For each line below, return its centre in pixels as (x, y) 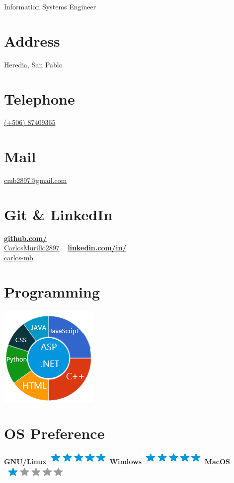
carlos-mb (19, 258)
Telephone (39, 98)
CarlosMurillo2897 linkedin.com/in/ (65, 248)
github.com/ (26, 238)
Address (32, 40)
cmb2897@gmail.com (36, 180)
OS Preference (54, 433)
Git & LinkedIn (58, 214)
